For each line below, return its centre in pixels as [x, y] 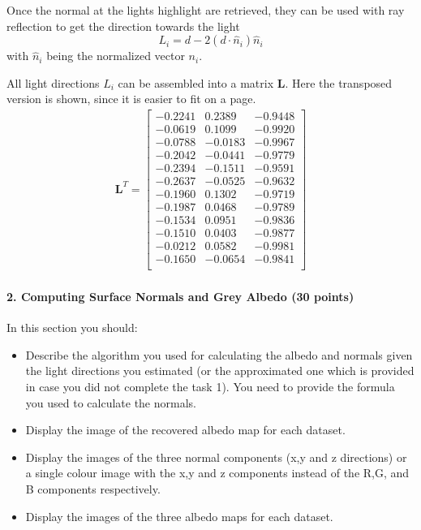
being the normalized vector [116, 56]
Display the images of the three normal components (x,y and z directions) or [216, 457]
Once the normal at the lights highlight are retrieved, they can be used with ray [206, 10]
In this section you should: [72, 327]
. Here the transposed [339, 82]
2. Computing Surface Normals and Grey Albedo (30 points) [180, 296]
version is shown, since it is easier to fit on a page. [131, 99]
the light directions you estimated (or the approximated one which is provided [220, 371]
